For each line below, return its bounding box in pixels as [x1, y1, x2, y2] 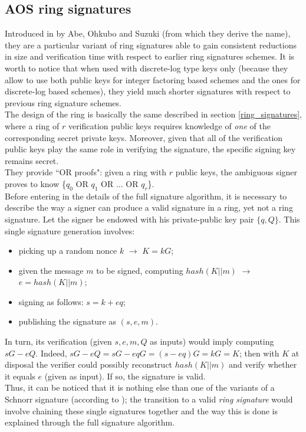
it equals [5, 369, 35, 382]
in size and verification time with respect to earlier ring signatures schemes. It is [5, 50, 295, 63]
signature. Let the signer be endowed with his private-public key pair [5, 212, 254, 225]
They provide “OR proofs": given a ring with [5, 166, 166, 178]
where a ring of [5, 119, 60, 132]
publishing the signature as [18, 315, 116, 328]
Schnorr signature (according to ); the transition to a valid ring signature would [5, 393, 293, 405]
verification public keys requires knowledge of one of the [68, 119, 271, 132]
